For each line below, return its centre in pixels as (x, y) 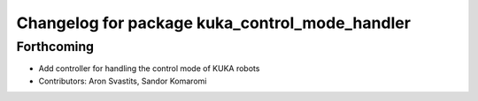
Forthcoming (55, 47)
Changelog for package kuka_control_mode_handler (214, 23)
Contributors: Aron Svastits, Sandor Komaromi (123, 81)
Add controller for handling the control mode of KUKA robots (149, 69)
